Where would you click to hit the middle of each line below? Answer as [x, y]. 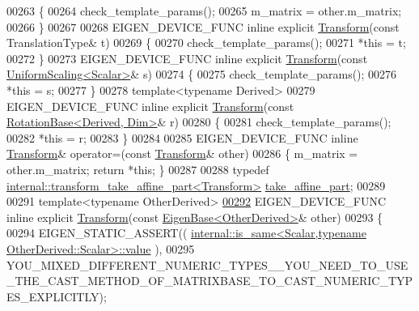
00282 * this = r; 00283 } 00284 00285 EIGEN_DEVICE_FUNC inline [182, 137]
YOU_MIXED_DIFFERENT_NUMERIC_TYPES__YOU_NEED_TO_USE [207, 264]
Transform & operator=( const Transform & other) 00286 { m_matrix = [182, 153]
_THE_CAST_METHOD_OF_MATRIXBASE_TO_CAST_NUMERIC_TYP [210, 281]
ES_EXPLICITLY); [57, 296]
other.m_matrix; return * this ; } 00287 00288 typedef [138, 169]
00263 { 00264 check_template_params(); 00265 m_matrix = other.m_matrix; [204, 11]
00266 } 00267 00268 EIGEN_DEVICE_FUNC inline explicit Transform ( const [203, 26]
